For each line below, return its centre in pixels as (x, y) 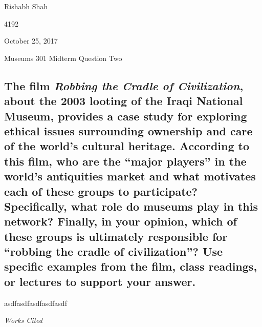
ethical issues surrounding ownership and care (128, 130)
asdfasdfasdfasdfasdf (36, 303)
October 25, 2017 (31, 41)
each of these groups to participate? (101, 191)
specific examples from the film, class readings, (131, 266)
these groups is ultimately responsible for (116, 236)
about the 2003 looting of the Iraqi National (124, 101)
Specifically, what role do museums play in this (131, 206)
